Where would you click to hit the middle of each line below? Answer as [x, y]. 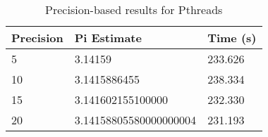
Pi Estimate [108, 38]
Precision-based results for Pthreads [134, 9]
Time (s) [232, 38]
